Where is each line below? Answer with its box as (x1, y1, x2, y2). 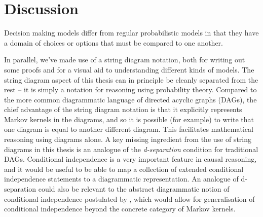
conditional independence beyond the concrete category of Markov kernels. (4, 203, 236, 214)
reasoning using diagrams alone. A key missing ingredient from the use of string (4, 134, 252, 144)
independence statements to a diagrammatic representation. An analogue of (4, 173, 239, 184)
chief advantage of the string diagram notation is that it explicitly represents (4, 104, 242, 115)
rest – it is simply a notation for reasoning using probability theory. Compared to (4, 84, 257, 95)
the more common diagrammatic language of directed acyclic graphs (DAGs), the (4, 94, 257, 104)
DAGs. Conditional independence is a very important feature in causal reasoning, (4, 154, 257, 164)
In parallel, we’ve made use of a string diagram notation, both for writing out (4, 54, 245, 65)
